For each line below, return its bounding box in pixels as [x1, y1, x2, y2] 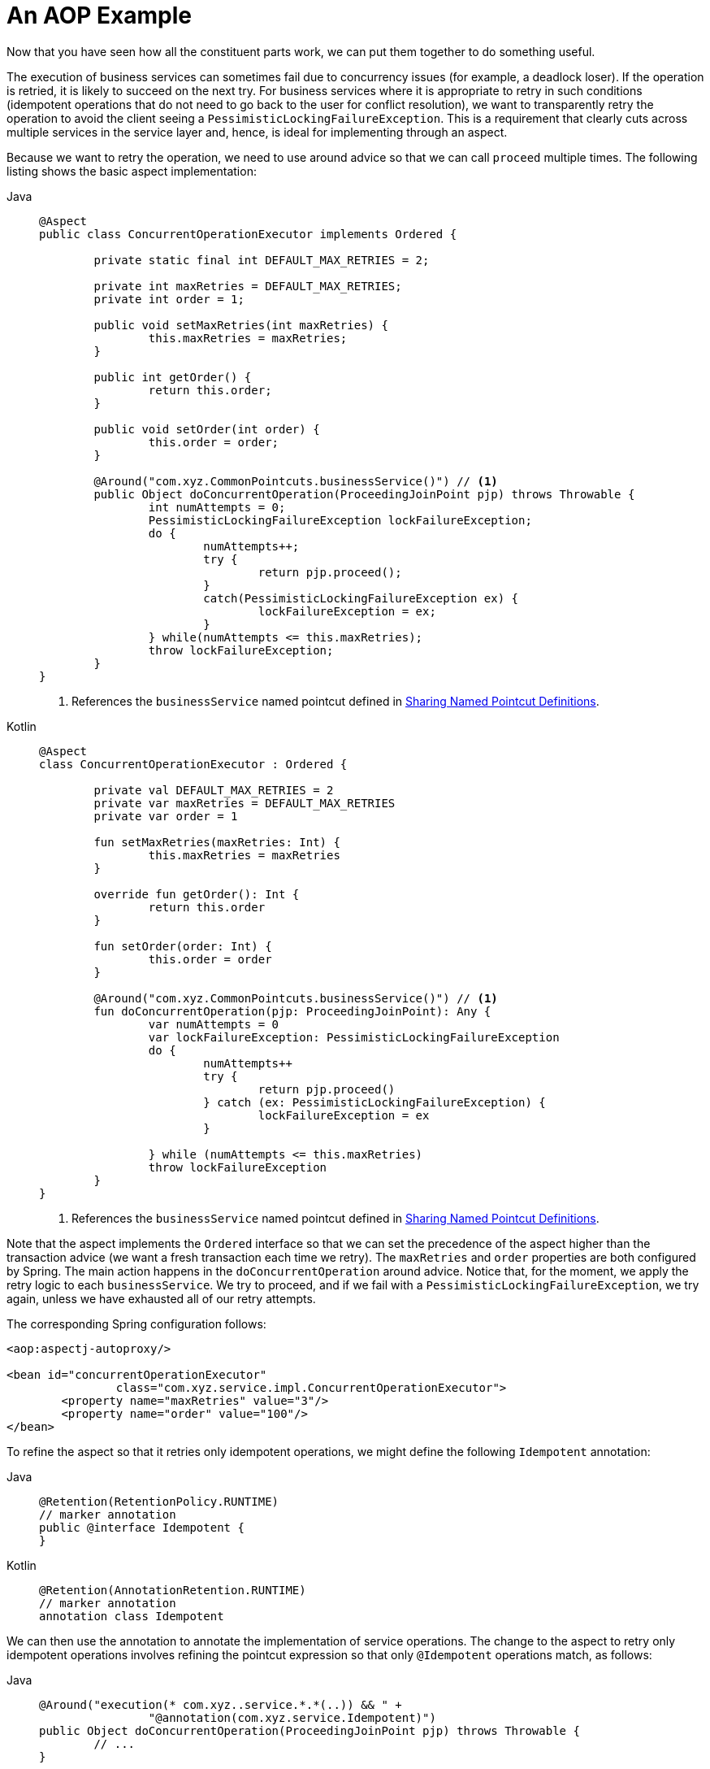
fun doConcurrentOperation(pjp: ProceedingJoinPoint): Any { [93, 1004, 491, 1018]
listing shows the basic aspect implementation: [6, 163, 257, 178]
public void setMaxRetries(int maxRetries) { [93, 318, 388, 332]
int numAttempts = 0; [148, 500, 286, 514]
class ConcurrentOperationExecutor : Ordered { [39, 757, 348, 771]
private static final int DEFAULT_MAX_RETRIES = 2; [93, 253, 430, 267]
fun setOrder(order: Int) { [93, 939, 272, 953]
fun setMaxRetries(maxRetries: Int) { [93, 835, 340, 849]
